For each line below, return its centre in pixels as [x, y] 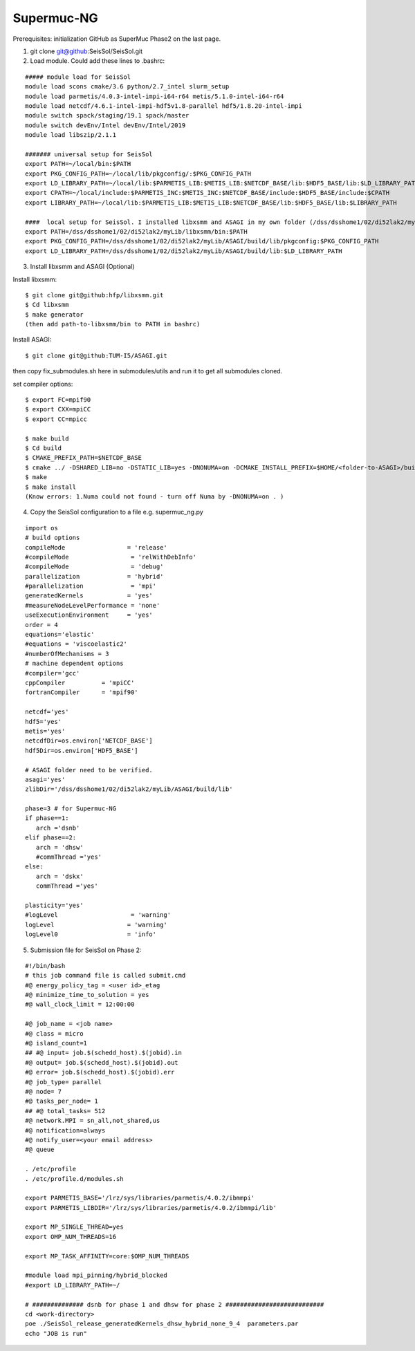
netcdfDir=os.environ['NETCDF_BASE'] [89, 741]
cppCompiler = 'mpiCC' [80, 682]
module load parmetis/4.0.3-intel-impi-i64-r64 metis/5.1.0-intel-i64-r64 [155, 96]
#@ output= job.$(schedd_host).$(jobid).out [102, 1062]
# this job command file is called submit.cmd [105, 976]
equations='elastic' [60, 635]
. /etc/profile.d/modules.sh [74, 1178]
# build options [53, 538]
